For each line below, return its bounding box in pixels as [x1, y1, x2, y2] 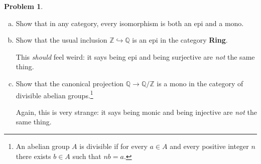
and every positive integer [170, 141, 249, 151]
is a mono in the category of [157, 78, 243, 88]
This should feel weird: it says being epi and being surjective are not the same [16, 51, 255, 62]
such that [72, 150, 101, 161]
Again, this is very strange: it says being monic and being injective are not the [16, 106, 257, 117]
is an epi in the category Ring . [132, 35, 228, 45]
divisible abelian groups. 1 [16, 88, 93, 100]
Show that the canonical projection [16, 78, 124, 88]
